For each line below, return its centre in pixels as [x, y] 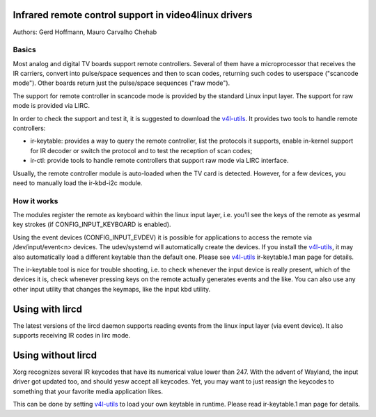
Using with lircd [48, 309]
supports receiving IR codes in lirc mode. [72, 336]
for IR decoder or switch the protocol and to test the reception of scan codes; [141, 150]
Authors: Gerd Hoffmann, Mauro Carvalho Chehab [85, 32]
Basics [24, 50]
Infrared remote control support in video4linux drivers [133, 15]
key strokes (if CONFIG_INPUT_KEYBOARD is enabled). [92, 225]
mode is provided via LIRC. [52, 106]
